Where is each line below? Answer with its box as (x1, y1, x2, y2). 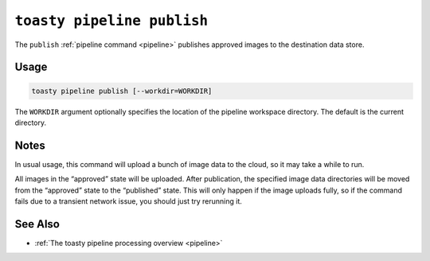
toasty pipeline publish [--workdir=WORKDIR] (31, 86, 213, 95)
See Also (14, 217, 60, 231)
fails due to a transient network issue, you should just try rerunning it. (14, 197, 243, 206)
